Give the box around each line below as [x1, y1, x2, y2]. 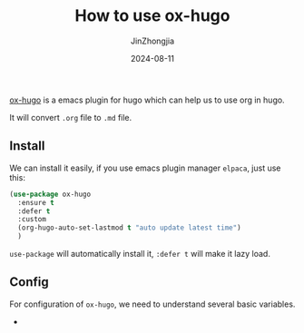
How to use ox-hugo [74, 5, 230, 26]
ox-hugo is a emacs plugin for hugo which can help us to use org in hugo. [9, 94, 285, 105]
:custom [17, 215, 47, 224]
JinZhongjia [130, 35, 175, 46]
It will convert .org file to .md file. [9, 112, 132, 122]
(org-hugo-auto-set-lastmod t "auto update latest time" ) [17, 223, 242, 232]
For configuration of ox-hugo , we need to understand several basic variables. [9, 299, 296, 309]
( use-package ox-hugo [9, 190, 92, 199]
